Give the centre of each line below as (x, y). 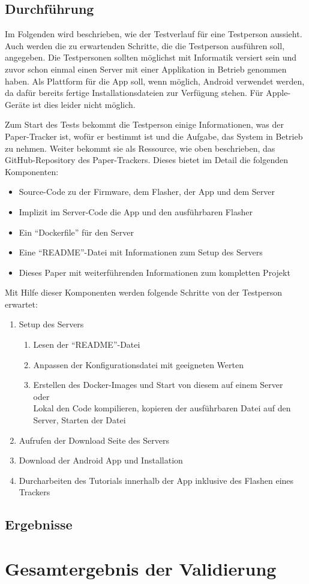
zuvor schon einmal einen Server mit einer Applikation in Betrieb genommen (146, 69)
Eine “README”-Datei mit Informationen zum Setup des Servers (141, 252)
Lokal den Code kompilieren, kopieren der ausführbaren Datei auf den (162, 408)
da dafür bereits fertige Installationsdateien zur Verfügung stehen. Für (134, 93)
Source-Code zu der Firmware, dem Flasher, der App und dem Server (147, 192)
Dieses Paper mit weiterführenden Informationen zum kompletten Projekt (154, 272)
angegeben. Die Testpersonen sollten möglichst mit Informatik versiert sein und (151, 57)
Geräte (17, 104)
